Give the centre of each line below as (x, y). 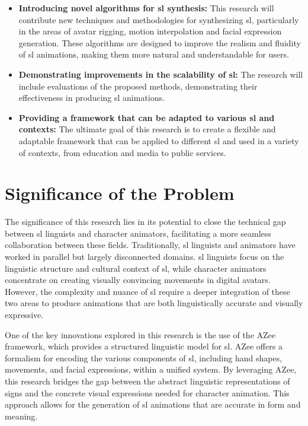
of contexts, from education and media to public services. (122, 152)
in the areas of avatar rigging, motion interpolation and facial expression (150, 31)
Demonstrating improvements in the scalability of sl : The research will (161, 74)
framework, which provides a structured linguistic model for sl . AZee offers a (144, 346)
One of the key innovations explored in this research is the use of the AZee (140, 334)
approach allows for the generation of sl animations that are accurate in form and (153, 404)
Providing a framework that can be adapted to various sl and (147, 117)
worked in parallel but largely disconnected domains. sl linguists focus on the (145, 257)
